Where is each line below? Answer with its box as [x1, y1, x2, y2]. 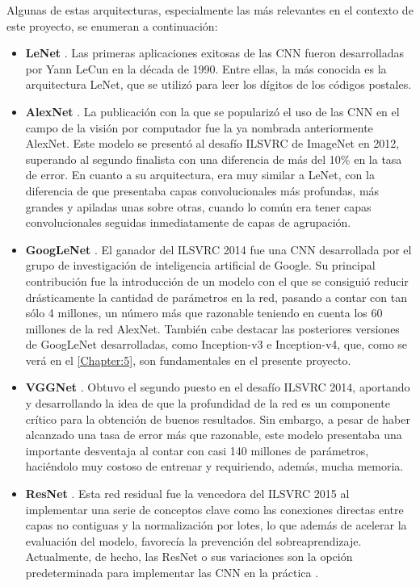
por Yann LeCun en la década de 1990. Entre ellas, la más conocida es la [25, 60, 387, 77]
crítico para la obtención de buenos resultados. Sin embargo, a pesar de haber [25, 410, 410, 427]
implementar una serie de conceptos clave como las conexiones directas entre [25, 500, 404, 517]
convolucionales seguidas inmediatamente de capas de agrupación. [25, 214, 351, 231]
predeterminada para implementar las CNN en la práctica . [25, 564, 319, 580]
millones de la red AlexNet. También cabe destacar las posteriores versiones [25, 320, 400, 337]
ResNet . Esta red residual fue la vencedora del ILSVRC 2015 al [25, 485, 350, 502]
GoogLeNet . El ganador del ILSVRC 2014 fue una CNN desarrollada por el [25, 241, 412, 257]
